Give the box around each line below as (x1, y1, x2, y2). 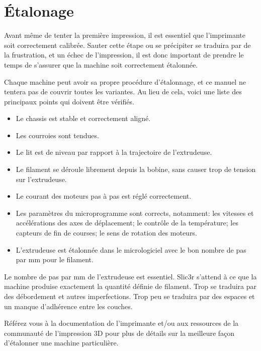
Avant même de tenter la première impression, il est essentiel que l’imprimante (4, 30, 246, 40)
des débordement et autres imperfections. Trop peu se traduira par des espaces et (4, 291, 255, 301)
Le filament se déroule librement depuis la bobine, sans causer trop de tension (16, 164, 256, 174)
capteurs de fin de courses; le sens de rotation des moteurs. (16, 227, 197, 238)
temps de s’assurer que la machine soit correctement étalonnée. (4, 59, 198, 70)
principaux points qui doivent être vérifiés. (4, 96, 134, 106)
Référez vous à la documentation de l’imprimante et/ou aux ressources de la (4, 318, 239, 328)
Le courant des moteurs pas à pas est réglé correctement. (16, 191, 192, 201)
